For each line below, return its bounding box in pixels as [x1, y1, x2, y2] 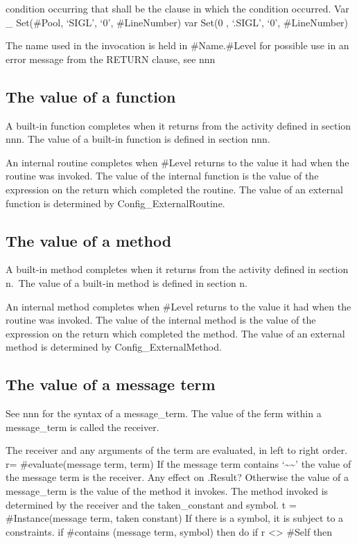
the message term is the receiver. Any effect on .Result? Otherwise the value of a [6, 470, 349, 484]
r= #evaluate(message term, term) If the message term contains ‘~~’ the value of [6, 456, 351, 471]
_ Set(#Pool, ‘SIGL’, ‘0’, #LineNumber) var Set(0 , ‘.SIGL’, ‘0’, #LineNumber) [6, 15, 349, 29]
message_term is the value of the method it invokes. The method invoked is [6, 484, 329, 498]
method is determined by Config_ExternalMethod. [6, 340, 222, 354]
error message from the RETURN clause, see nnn [6, 51, 216, 66]
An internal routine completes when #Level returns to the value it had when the [6, 155, 349, 169]
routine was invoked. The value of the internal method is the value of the [6, 313, 316, 327]
